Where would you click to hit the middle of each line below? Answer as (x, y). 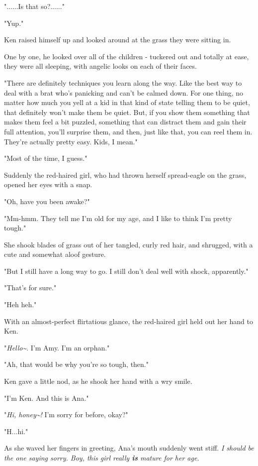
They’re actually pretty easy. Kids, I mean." (71, 141)
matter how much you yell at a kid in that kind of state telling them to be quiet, (127, 102)
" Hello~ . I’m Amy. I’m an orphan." (57, 347)
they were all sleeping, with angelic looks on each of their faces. (100, 66)
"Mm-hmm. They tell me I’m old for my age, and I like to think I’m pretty (118, 218)
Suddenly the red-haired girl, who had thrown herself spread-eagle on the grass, (125, 175)
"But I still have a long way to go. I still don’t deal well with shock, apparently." (126, 271)
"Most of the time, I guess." (46, 158)
